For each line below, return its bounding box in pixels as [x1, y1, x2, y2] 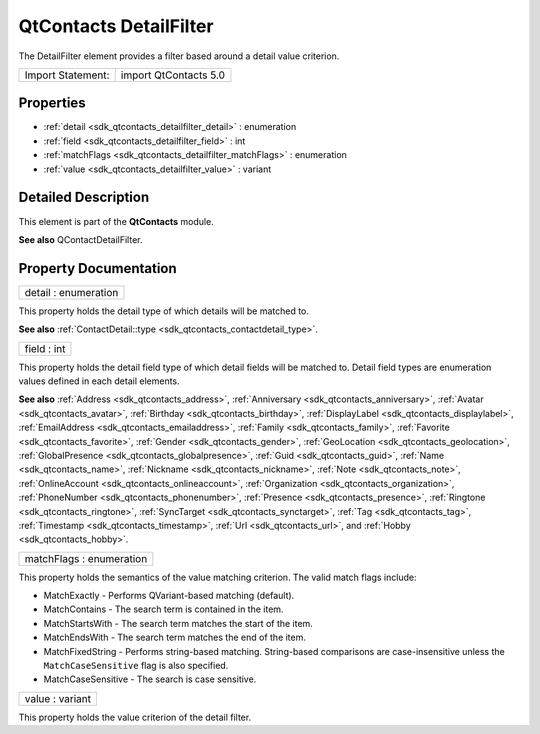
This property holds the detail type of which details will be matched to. [18, 305, 310, 317]
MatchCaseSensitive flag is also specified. [43, 660, 229, 672]
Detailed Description [18, 189, 150, 206]
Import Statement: [24, 68, 110, 82]
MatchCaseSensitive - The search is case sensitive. [43, 673, 257, 685]
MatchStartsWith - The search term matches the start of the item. [43, 617, 314, 629]
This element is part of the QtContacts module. [18, 215, 214, 227]
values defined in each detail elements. [18, 375, 180, 387]
